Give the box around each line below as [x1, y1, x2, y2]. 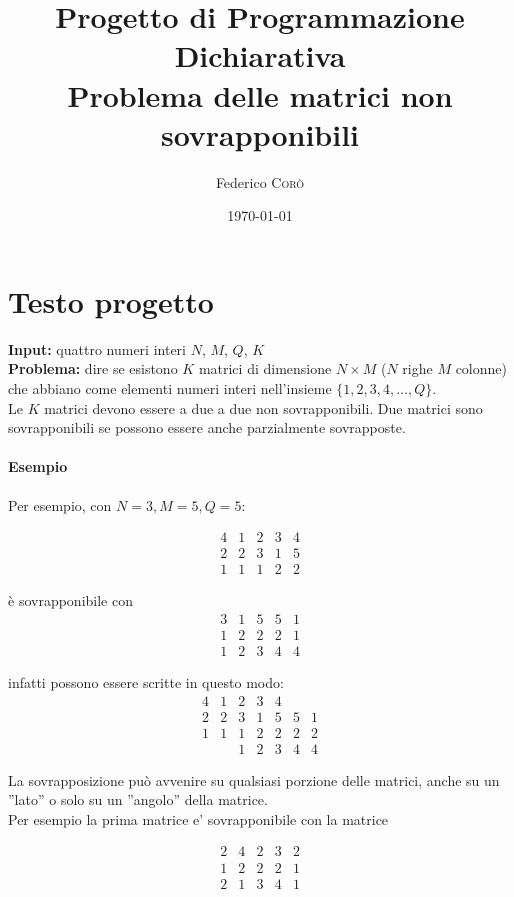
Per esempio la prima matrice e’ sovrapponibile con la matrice [8, 808, 389, 829]
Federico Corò [215, 171, 305, 192]
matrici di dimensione [198, 358, 332, 379]
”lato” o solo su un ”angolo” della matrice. [8, 789, 268, 810]
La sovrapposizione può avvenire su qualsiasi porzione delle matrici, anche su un [8, 769, 500, 790]
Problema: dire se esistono [8, 358, 178, 379]
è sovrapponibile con [8, 590, 133, 611]
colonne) [455, 358, 507, 379]
